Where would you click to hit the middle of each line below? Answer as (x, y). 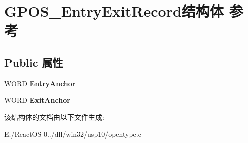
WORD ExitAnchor (37, 100)
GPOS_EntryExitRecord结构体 (114, 11)
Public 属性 (34, 62)
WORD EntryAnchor (40, 83)
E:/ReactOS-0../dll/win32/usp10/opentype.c (73, 134)
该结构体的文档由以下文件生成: (54, 117)
